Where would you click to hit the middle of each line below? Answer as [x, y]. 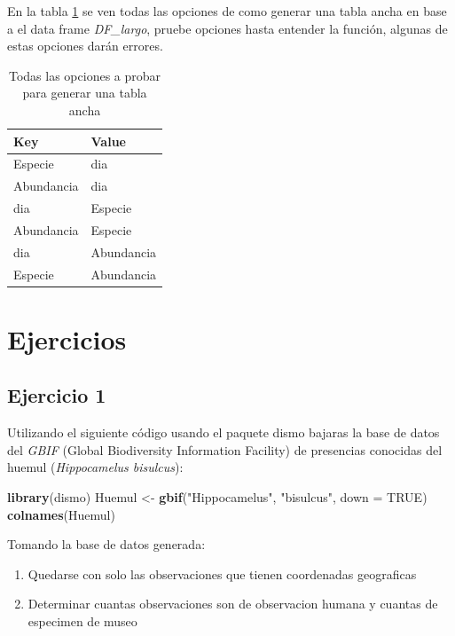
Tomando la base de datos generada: [106, 544]
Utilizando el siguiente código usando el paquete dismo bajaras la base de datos [224, 432]
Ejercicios [67, 338]
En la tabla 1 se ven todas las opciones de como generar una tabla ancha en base [227, 11]
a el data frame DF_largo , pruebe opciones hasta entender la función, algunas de [227, 28]
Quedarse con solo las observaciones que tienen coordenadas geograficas [222, 573]
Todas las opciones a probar [85, 75]
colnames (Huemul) [61, 514]
